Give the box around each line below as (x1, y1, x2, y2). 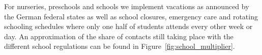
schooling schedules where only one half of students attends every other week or (4, 21, 253, 32)
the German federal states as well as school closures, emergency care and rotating (4, 11, 258, 21)
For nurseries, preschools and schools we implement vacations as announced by (4, 1, 249, 11)
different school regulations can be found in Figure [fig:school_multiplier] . (4, 41, 235, 51)
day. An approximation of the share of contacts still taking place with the (4, 31, 234, 41)
